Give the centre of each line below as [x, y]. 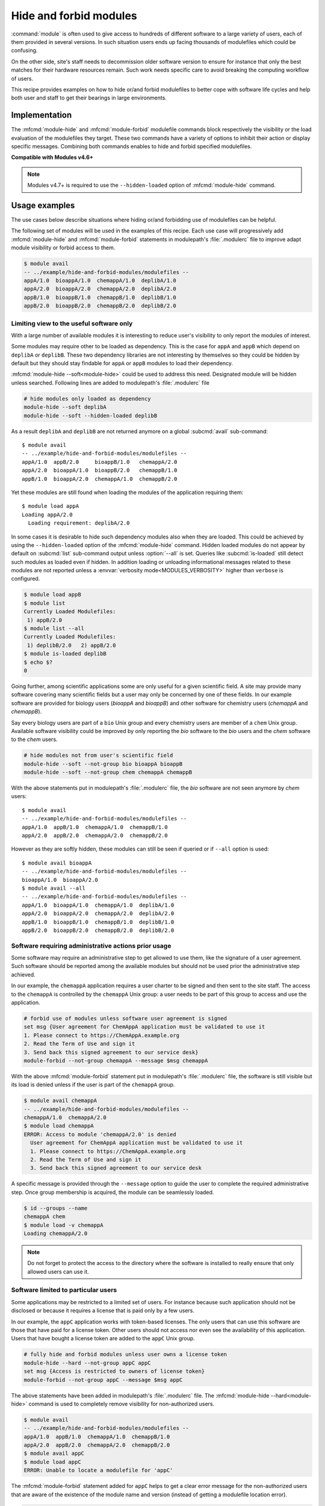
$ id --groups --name [56, 1208]
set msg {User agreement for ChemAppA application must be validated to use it [144, 1027]
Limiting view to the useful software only [72, 323]
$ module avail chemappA [60, 1101]
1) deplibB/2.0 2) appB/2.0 [72, 645]
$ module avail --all [54, 888]
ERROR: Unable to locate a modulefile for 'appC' [98, 1470]
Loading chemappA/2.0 [56, 1233]
